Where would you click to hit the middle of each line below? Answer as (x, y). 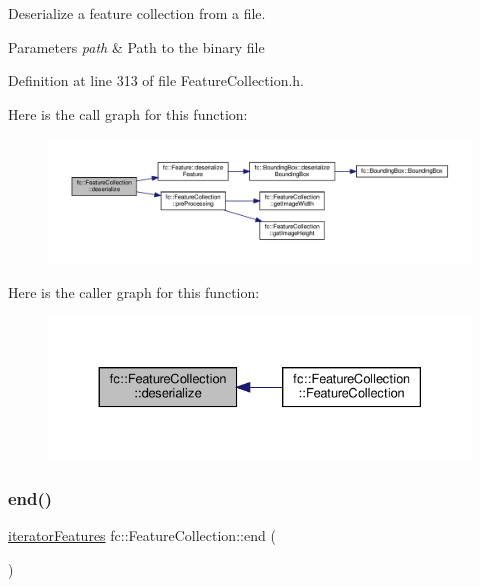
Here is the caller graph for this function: (134, 291)
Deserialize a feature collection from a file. (137, 13)
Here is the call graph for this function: (128, 113)
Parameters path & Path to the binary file (136, 46)
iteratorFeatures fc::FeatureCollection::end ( (142, 535)
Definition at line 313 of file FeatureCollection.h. (156, 80)
